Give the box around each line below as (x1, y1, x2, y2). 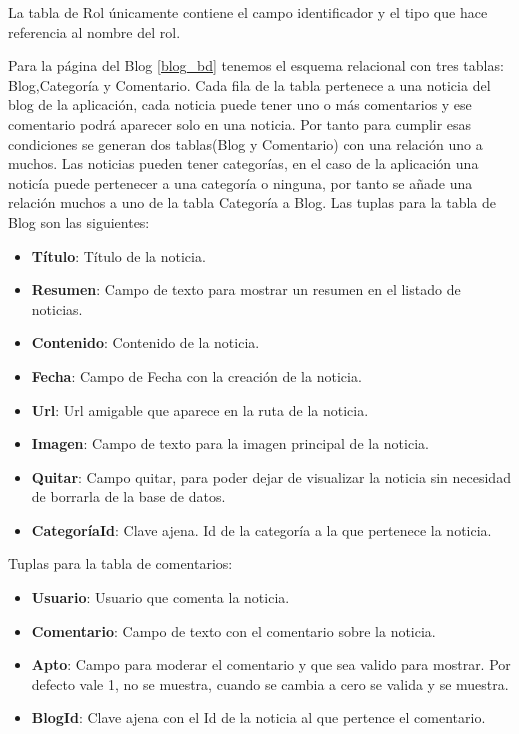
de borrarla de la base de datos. (31, 486, 226, 507)
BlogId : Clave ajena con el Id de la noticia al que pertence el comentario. (31, 707, 486, 728)
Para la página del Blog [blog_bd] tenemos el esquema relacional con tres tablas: (8, 55, 504, 76)
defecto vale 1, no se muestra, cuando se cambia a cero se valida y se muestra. (31, 673, 509, 694)
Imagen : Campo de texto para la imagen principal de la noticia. (31, 433, 429, 454)
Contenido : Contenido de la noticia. (31, 332, 260, 353)
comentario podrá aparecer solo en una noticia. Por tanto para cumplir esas (8, 113, 472, 134)
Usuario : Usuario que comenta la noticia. (31, 587, 290, 608)
